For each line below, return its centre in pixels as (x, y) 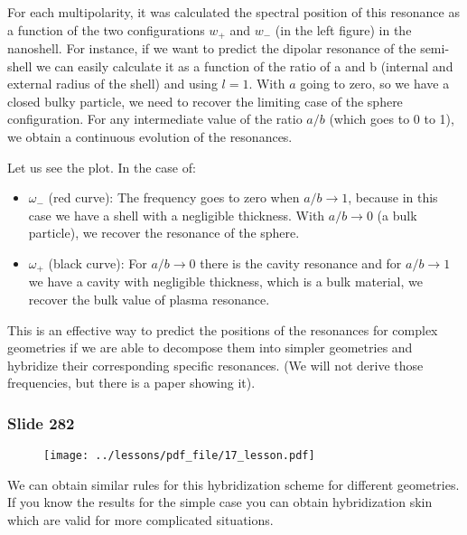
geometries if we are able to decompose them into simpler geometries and (210, 347)
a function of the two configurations (106, 29)
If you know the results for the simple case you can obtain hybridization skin (220, 502)
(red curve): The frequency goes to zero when (174, 197)
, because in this (393, 197)
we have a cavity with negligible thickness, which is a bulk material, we (225, 282)
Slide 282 (41, 422)
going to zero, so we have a (375, 84)
